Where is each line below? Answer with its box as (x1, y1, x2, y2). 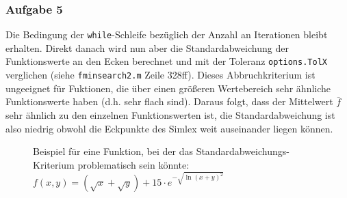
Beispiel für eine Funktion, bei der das (33, 144, 193, 158)
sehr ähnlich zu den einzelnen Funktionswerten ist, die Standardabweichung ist (5, 107, 335, 122)
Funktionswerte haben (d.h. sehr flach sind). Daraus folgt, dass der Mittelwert (5, 94, 333, 109)
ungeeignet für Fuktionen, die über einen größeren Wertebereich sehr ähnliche (5, 81, 331, 95)
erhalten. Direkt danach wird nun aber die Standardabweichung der (5, 40, 289, 55)
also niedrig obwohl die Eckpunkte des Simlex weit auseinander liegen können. (5, 121, 333, 135)
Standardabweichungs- (196, 144, 290, 158)
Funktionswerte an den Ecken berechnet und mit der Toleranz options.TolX (5, 54, 327, 68)
